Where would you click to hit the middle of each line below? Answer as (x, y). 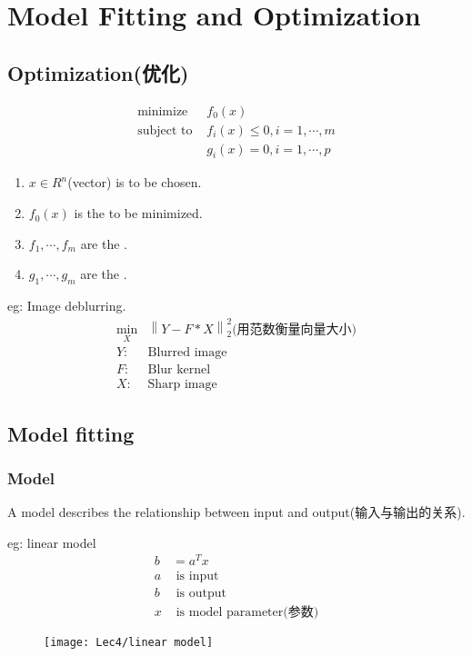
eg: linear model (52, 542)
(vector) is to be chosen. (135, 182)
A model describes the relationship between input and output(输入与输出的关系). (236, 512)
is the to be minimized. (138, 213)
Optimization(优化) (98, 72)
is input (197, 576)
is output (201, 593)
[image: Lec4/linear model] (129, 642)
